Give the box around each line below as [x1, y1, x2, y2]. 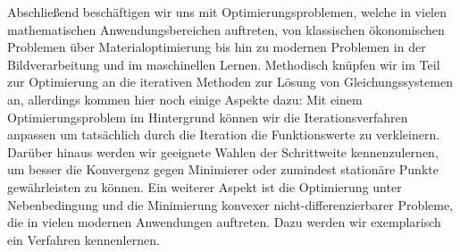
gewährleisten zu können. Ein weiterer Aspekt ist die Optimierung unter [7, 177, 402, 196]
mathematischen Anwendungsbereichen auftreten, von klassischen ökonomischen [7, 20, 445, 38]
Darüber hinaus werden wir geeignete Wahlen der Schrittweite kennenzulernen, [7, 142, 439, 161]
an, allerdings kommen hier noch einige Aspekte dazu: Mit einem [7, 89, 363, 108]
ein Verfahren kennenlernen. [7, 230, 160, 248]
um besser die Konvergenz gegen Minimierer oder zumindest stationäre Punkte [7, 160, 439, 179]
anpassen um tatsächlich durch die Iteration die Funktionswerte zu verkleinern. [7, 125, 440, 144]
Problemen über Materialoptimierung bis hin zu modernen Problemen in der [7, 38, 426, 56]
